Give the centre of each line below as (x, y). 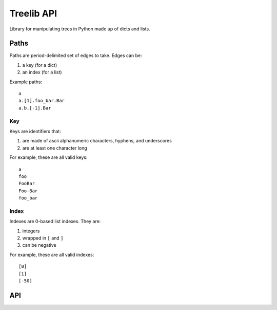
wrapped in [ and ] (43, 238)
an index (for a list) (42, 72)
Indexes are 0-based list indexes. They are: (55, 222)
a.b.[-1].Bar (35, 108)
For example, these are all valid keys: (48, 157)
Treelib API (33, 13)
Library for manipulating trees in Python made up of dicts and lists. (80, 29)
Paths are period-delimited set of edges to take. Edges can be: (76, 56)
